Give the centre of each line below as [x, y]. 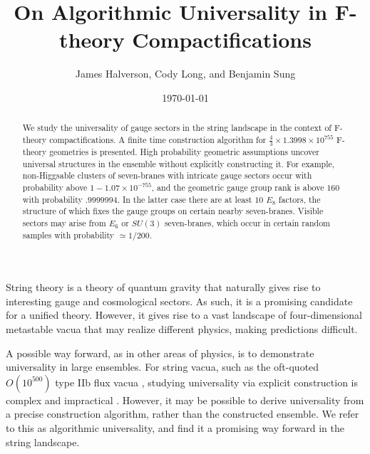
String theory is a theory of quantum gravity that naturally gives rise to [163, 287]
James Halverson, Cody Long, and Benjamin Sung [185, 74]
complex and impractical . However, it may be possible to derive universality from [185, 400]
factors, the [299, 199]
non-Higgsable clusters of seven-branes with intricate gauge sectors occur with [167, 175]
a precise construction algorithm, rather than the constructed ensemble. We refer [183, 414]
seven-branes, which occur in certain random [247, 222]
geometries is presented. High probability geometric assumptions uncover [184, 152]
